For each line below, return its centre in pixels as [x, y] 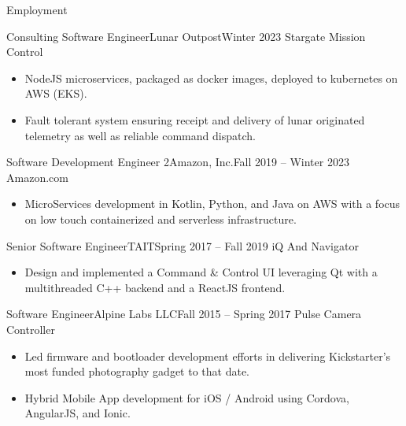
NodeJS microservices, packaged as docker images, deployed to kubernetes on [211, 78]
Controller [31, 329]
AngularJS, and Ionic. [78, 413]
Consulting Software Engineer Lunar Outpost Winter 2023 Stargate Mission [186, 36]
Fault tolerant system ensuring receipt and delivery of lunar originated [195, 119]
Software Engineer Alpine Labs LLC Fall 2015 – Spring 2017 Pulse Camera [184, 314]
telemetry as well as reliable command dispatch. [140, 135]
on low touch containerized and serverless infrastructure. [161, 219]
